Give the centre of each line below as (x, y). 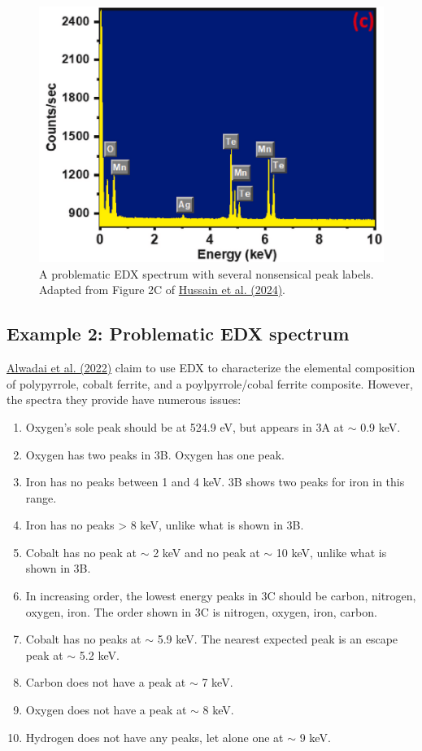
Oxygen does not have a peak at (106, 710)
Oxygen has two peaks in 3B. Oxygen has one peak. (155, 454)
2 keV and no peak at (207, 552)
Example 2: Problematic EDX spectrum (178, 334)
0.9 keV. (381, 426)
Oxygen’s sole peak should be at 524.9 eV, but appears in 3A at (185, 426)
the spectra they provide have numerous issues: (124, 400)
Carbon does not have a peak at (106, 682)
